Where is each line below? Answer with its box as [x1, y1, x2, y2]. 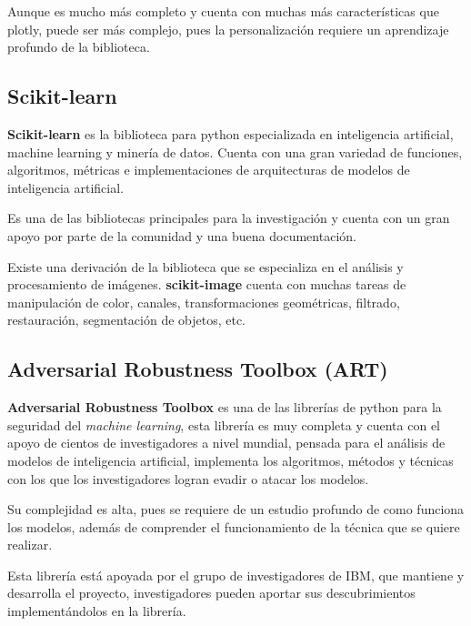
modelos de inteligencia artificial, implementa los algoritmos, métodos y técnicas [7, 450, 454, 469]
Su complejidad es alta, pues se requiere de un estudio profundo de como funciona [7, 500, 465, 519]
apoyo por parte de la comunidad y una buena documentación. [7, 226, 356, 245]
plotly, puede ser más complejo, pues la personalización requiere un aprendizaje [7, 19, 449, 38]
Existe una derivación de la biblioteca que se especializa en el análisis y [7, 257, 404, 276]
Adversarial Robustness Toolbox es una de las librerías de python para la [7, 398, 442, 417]
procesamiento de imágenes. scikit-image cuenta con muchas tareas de [7, 275, 406, 294]
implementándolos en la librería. [7, 601, 186, 621]
